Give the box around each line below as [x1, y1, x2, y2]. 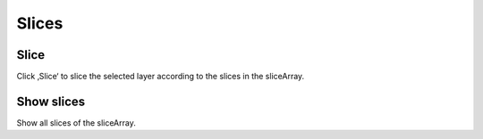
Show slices [16, 94, 86, 109]
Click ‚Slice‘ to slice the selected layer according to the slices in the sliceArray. [16, 71, 305, 82]
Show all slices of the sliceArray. [16, 117, 136, 128]
